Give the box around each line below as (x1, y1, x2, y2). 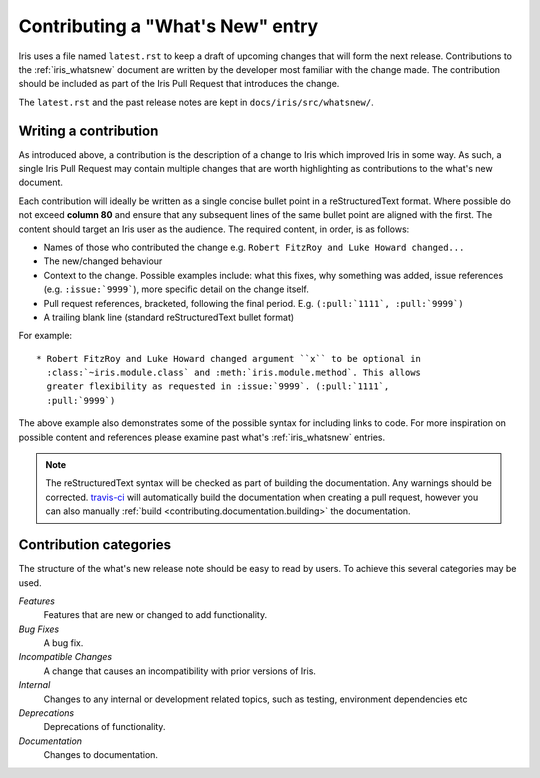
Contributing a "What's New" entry (18, 15, 319, 37)
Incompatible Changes (18, 651, 113, 663)
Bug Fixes (18, 623, 60, 635)
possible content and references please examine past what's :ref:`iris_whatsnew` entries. (18, 431, 386, 443)
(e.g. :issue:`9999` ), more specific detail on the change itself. (43, 283, 309, 295)
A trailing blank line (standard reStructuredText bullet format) (43, 311, 295, 323)
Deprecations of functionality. (43, 721, 166, 733)
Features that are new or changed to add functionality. (43, 609, 268, 621)
